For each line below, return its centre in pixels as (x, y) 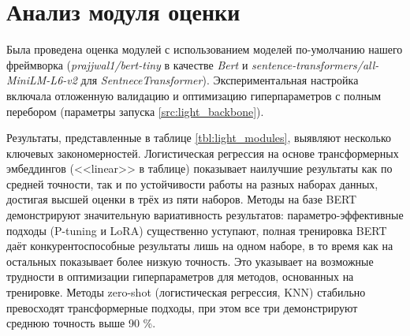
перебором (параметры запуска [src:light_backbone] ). (135, 111)
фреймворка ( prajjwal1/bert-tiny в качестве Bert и (127, 64)
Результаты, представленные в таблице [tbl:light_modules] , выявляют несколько (199, 138)
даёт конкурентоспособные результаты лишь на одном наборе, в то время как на (200, 246)
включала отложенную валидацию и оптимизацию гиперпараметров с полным (194, 95)
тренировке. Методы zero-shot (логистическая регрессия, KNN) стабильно (186, 292)
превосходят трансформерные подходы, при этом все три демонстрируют (182, 307)
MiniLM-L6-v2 (42, 80)
